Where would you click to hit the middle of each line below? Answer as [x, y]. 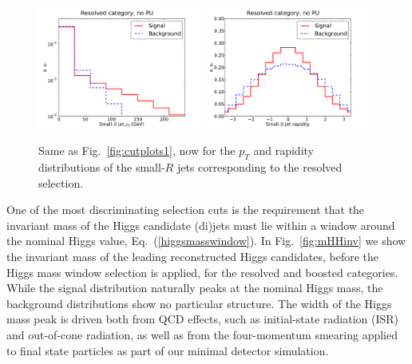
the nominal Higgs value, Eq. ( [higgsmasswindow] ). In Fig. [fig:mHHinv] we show [206, 241]
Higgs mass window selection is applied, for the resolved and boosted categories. [202, 272]
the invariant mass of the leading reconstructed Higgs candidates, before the [193, 256]
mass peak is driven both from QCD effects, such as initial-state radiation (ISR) [203, 319]
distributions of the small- [102, 167]
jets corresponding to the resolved [259, 167]
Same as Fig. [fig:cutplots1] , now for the [137, 150]
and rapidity [283, 150]
